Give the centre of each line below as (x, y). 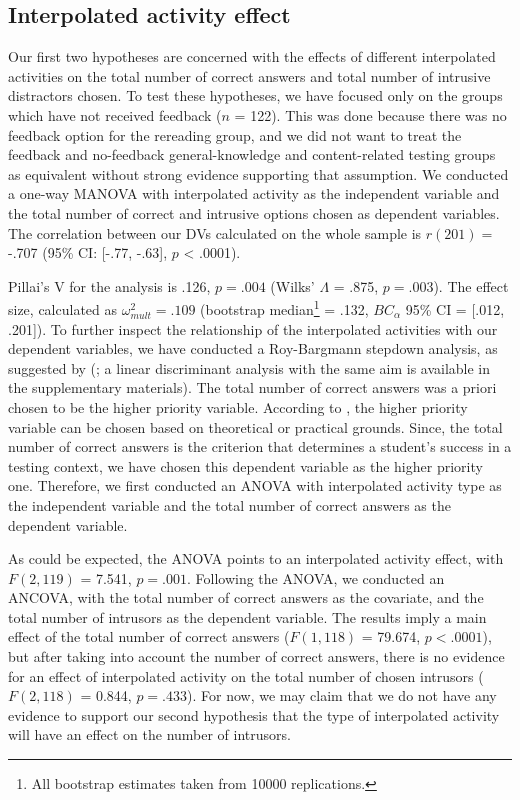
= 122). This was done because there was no (370, 114)
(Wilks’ (292, 285)
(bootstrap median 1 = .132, (284, 307)
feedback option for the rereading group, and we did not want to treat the (235, 134)
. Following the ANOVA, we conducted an (316, 577)
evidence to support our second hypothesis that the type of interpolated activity (254, 714)
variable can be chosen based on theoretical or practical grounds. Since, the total (255, 426)
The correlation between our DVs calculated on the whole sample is (215, 232)
